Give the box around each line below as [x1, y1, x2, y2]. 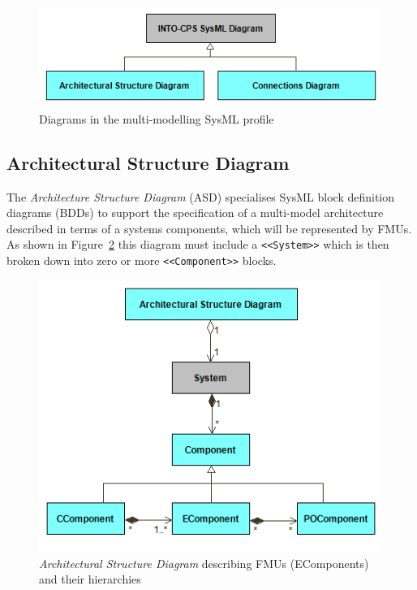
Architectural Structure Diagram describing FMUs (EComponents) [39, 554, 369, 571]
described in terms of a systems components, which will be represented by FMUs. [6, 219, 412, 236]
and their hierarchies [39, 570, 141, 588]
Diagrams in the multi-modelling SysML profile [39, 110, 274, 127]
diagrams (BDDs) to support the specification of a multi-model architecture [6, 204, 384, 221]
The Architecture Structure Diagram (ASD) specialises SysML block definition [6, 188, 395, 205]
